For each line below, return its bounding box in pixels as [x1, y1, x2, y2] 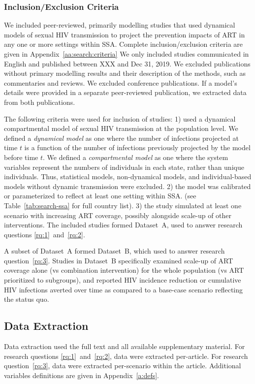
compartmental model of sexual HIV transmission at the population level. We [4, 123, 238, 133]
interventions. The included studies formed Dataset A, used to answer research [4, 220, 243, 230]
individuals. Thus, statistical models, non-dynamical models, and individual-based [4, 171, 252, 182]
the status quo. [4, 294, 49, 304]
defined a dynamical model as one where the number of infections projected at [4, 132, 239, 143]
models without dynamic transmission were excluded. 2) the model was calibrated [4, 181, 251, 191]
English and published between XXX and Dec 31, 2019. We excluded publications [4, 58, 251, 68]
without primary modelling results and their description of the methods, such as [4, 68, 246, 78]
